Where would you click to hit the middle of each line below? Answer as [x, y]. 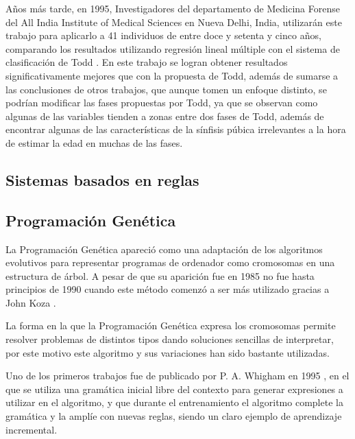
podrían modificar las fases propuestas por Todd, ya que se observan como [162, 103]
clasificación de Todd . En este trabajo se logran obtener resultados [147, 62]
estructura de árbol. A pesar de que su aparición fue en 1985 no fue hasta [160, 275]
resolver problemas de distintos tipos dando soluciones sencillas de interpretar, [170, 339]
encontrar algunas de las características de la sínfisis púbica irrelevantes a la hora [176, 129]
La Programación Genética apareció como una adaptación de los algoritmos [164, 249]
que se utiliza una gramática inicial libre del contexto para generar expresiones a [174, 389]
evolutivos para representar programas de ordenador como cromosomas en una [170, 262]
